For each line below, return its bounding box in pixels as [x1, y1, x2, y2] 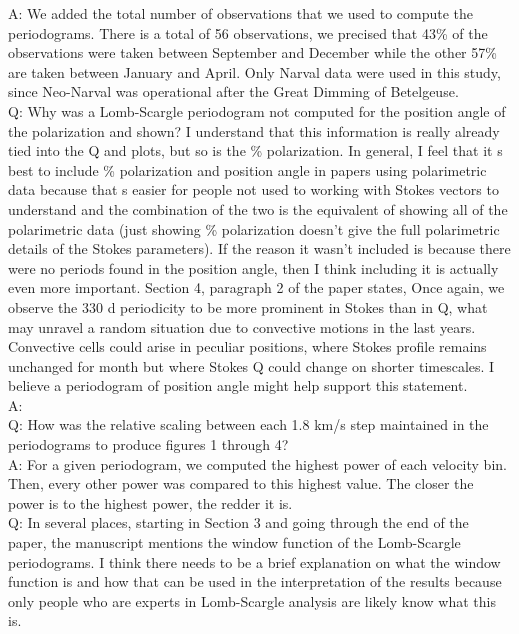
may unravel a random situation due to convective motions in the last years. [8, 316, 476, 337]
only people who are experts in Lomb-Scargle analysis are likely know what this [8, 590, 496, 611]
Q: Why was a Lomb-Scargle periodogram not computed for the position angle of [8, 100, 506, 121]
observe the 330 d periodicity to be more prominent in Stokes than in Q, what [8, 296, 488, 317]
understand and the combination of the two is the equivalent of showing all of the [8, 198, 508, 219]
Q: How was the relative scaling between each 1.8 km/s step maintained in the [8, 414, 489, 435]
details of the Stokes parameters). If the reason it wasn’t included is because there [8, 238, 511, 259]
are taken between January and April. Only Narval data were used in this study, [8, 61, 501, 82]
